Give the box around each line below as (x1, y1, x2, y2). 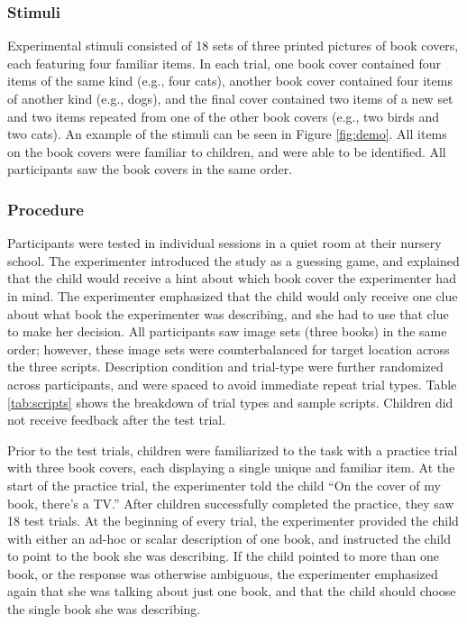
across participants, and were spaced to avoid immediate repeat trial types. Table (7, 374, 457, 393)
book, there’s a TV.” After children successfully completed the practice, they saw (7, 493, 454, 512)
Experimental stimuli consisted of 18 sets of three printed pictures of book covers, (7, 36, 459, 55)
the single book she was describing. (7, 600, 201, 619)
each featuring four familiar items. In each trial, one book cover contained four (7, 53, 441, 72)
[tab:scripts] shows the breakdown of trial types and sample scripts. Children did (7, 392, 453, 411)
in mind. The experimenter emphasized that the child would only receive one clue (7, 286, 458, 305)
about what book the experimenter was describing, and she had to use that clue (7, 304, 449, 323)
